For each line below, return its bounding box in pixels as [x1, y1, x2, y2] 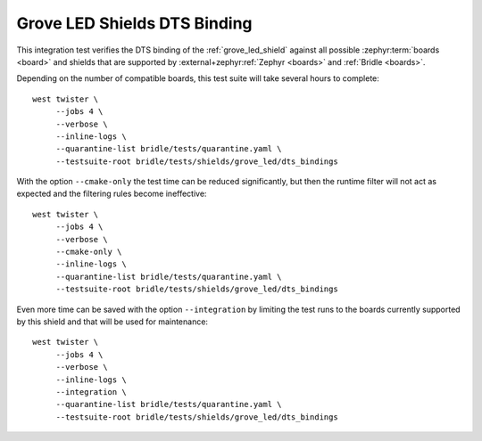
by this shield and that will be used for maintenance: [16, 316, 209, 327]
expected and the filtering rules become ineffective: [16, 188, 207, 200]
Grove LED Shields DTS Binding [16, 13, 253, 33]
